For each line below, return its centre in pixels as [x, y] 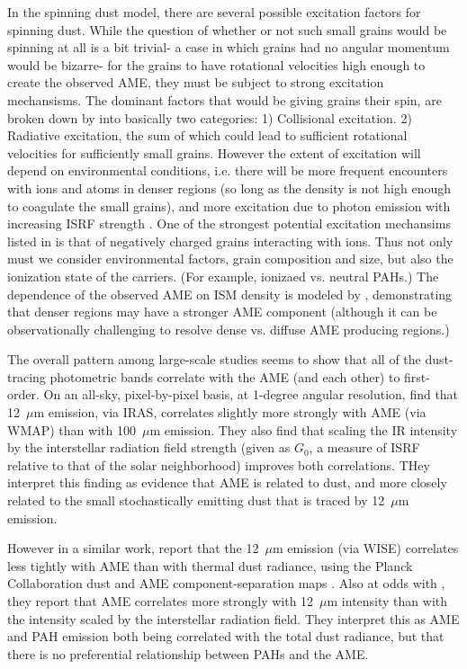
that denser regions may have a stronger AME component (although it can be [222, 312]
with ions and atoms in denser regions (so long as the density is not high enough [229, 187]
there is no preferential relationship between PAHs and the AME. [188, 653]
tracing [27, 376]
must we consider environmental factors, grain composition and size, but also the [230, 259]
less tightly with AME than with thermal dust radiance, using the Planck [210, 565]
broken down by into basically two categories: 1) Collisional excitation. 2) [210, 117]
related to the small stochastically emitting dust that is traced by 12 [196, 500]
